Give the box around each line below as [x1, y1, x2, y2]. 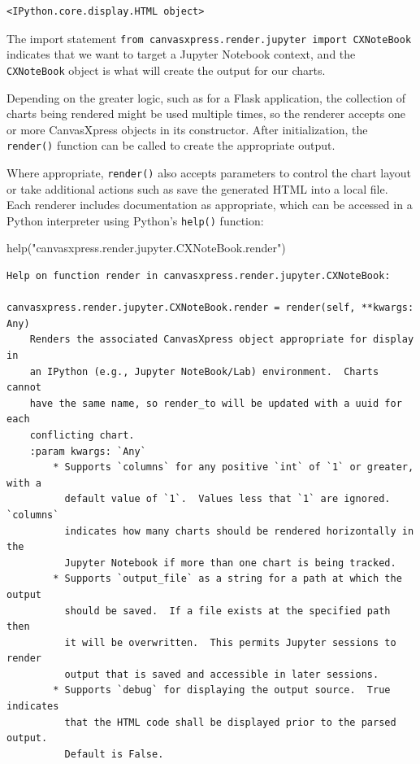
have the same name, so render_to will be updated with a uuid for [29, 397, 402, 409]
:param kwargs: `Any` [29, 445, 146, 457]
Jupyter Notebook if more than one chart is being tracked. [64, 557, 396, 569]
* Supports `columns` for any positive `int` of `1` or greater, [53, 461, 414, 474]
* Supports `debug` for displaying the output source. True [53, 684, 391, 696]
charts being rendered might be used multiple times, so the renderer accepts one [6, 105, 405, 122]
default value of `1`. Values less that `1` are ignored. [64, 493, 391, 505]
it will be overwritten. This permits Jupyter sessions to [64, 636, 396, 648]
